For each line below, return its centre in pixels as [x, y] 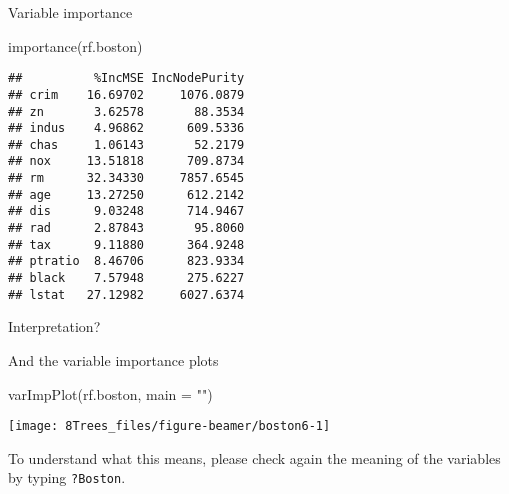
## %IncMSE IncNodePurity [126, 78]
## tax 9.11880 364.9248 [126, 244]
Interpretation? [54, 326]
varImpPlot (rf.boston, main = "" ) [110, 393]
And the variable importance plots [113, 359]
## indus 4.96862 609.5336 [126, 128]
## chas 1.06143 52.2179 [126, 144]
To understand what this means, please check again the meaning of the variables [254, 457]
